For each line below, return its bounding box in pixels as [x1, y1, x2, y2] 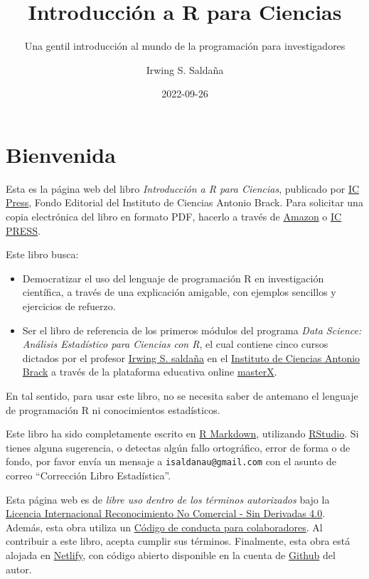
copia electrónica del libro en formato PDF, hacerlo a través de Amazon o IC [6, 209, 342, 224]
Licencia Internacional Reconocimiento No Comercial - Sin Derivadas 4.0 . [6, 506, 326, 521]
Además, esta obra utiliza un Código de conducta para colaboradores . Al [6, 519, 323, 534]
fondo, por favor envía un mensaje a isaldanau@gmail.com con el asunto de [6, 454, 336, 469]
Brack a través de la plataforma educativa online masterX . [22, 364, 277, 379]
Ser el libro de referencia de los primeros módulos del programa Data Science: [22, 322, 362, 337]
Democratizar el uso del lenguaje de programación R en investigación [22, 270, 324, 285]
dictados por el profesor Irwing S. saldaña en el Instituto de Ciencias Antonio [22, 350, 360, 365]
